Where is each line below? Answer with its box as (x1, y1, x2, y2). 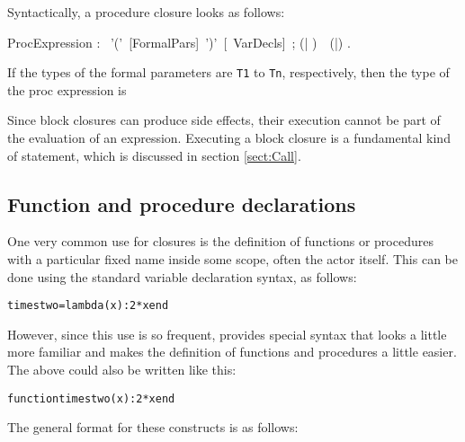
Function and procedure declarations (7, 190, 356, 217)
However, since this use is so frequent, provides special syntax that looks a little (7, 324, 447, 343)
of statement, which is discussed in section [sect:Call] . (7, 146, 301, 164)
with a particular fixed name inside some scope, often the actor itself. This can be (7, 250, 458, 269)
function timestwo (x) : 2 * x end (7, 392, 175, 405)
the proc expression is (7, 80, 127, 99)
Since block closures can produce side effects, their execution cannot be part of (7, 110, 441, 129)
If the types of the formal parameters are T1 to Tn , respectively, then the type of (7, 63, 450, 82)
